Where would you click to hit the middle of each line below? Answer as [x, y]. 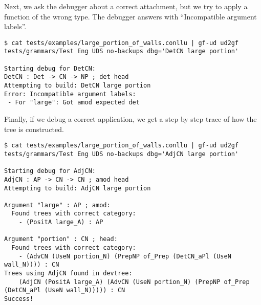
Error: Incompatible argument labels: [70, 94]
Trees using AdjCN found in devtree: [68, 274]
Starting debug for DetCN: [50, 68]
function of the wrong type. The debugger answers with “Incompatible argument [130, 16]
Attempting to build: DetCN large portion [78, 86]
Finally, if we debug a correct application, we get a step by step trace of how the [130, 119]
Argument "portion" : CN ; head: [61, 239]
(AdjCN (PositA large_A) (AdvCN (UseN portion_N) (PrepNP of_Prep [134, 282]
